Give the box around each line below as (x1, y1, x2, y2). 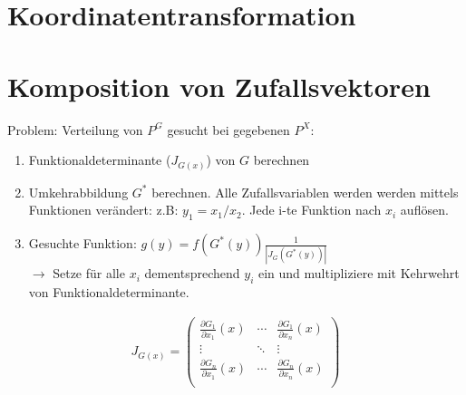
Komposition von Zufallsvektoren (7, 67, 431, 104)
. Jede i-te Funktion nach (241, 200, 382, 219)
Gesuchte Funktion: (28, 234, 137, 252)
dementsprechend (144, 264, 240, 283)
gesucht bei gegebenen (167, 120, 290, 139)
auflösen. (400, 200, 449, 219)
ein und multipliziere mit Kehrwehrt (257, 264, 460, 283)
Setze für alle (53, 264, 125, 283)
